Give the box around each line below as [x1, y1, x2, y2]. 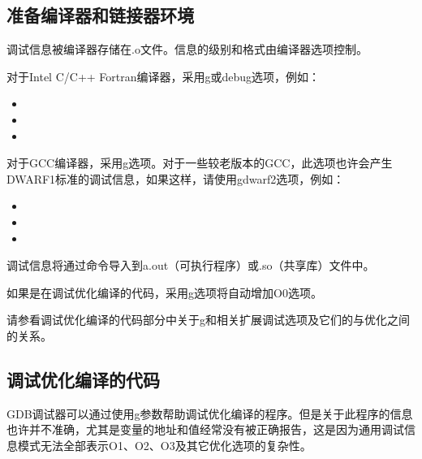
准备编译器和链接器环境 [6, 2, 194, 28]
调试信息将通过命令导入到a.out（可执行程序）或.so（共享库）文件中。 [6, 257, 375, 274]
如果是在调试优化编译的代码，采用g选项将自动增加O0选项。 [6, 284, 322, 301]
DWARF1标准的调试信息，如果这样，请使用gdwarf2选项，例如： [6, 170, 345, 187]
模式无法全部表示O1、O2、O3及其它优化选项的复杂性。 [17, 436, 312, 453]
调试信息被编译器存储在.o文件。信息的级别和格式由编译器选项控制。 [6, 41, 368, 58]
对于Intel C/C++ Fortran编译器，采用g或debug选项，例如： [6, 67, 321, 84]
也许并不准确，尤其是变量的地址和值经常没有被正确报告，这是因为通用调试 [6, 421, 404, 438]
